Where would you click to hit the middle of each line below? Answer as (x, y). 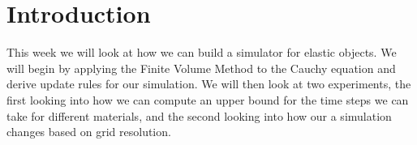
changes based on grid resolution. (89, 132)
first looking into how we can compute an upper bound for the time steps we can (208, 99)
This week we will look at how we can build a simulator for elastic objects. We (202, 52)
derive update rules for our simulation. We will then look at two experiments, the (209, 84)
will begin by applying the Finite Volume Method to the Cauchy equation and (201, 68)
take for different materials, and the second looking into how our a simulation (199, 115)
